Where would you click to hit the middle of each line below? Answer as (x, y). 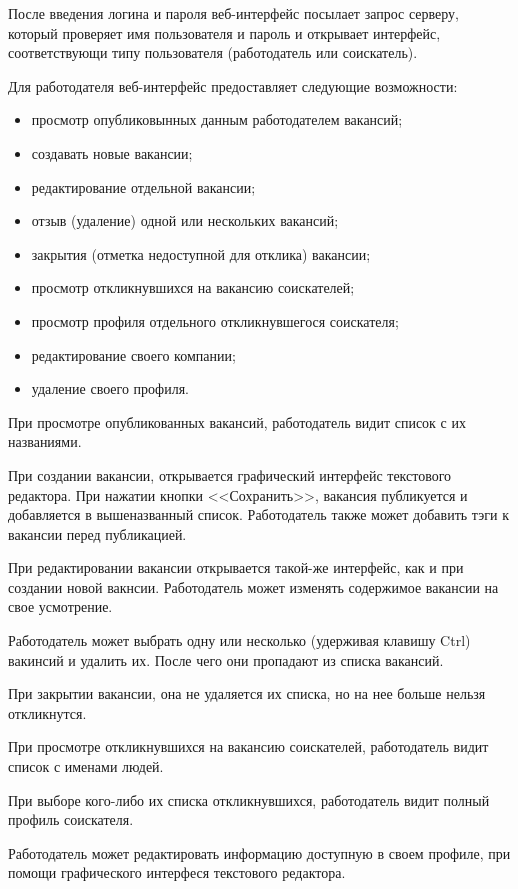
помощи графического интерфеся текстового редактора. (177, 872)
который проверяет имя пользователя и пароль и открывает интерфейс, (224, 32)
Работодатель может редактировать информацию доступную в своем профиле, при (259, 852)
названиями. (45, 441)
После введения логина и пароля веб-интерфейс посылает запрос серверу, (233, 13)
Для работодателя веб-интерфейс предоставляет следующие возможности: (233, 85)
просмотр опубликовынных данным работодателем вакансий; (217, 119)
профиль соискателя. (71, 819)
